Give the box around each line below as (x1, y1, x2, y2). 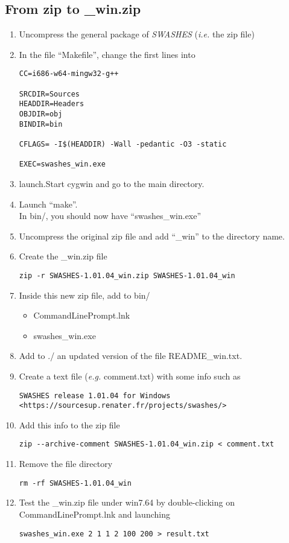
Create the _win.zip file (19, 250, 107, 262)
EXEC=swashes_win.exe (19, 160, 106, 169)
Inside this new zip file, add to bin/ (19, 288, 150, 301)
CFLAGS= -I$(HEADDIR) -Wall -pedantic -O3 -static (19, 139, 227, 148)
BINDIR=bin (19, 119, 63, 129)
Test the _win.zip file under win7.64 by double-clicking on (19, 496, 235, 509)
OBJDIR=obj (19, 110, 63, 119)
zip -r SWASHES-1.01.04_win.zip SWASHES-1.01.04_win (19, 271, 235, 280)
